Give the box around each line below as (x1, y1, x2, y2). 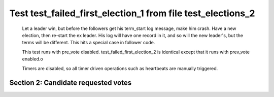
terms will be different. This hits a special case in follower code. (22, 40, 155, 46)
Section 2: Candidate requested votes (9, 79, 132, 87)
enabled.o (22, 56, 43, 62)
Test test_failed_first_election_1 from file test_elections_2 (9, 8, 255, 19)
